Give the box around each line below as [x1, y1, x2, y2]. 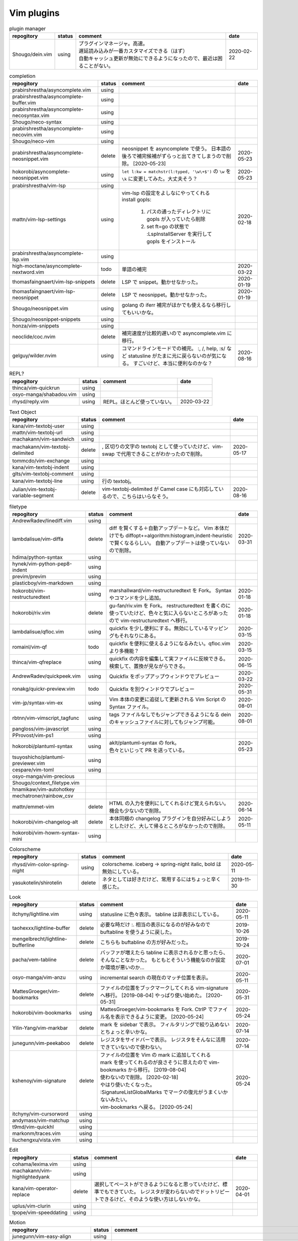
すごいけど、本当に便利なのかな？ [133, 360, 213, 367]
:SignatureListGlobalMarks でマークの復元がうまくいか [100, 1089, 228, 1096]
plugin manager [9, 25, 46, 32]
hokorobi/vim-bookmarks [12, 1009, 72, 1016]
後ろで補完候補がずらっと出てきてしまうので [122, 153, 226, 160]
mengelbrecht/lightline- [12, 936, 68, 943]
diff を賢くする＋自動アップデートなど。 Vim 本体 [109, 525, 224, 532]
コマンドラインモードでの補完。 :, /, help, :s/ [122, 345, 225, 352]
